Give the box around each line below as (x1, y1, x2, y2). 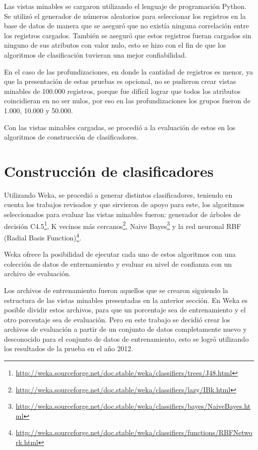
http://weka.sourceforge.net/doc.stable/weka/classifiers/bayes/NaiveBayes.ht (15, 401, 251, 411)
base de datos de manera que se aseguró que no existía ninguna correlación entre (4, 20, 249, 31)
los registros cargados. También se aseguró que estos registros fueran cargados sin (4, 30, 252, 40)
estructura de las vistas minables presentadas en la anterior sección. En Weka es (4, 295, 248, 305)
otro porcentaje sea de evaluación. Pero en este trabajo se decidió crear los (4, 314, 230, 324)
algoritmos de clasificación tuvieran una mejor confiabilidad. (4, 49, 187, 60)
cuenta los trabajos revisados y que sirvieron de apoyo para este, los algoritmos (4, 199, 245, 210)
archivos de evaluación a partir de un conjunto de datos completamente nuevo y (4, 324, 247, 334)
